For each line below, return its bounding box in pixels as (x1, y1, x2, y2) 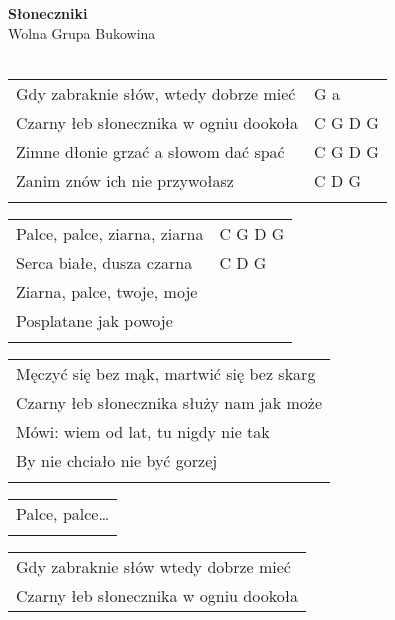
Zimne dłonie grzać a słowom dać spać (16, 139, 285, 163)
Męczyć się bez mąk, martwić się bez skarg (16, 361, 316, 385)
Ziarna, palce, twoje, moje (16, 279, 198, 303)
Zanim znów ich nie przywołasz (16, 168, 234, 192)
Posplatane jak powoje (16, 308, 173, 332)
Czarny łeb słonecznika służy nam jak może (16, 390, 323, 414)
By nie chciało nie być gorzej (16, 448, 218, 472)
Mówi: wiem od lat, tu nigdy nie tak (16, 419, 270, 443)
